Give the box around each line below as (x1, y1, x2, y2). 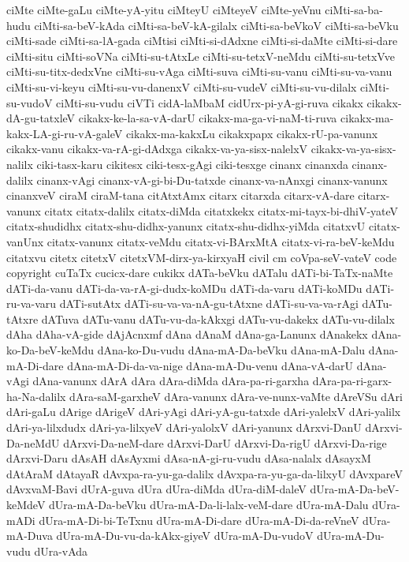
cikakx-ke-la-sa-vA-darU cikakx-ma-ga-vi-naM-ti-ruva (78, 110, 337, 126)
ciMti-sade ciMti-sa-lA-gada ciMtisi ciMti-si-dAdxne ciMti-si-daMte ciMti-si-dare (6, 32, 398, 49)
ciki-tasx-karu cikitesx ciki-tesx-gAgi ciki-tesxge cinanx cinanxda (36, 155, 348, 172)
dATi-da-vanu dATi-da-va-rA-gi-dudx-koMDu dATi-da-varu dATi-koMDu (6, 279, 363, 296)
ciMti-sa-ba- (325, 2, 383, 17)
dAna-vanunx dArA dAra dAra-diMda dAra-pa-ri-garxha (32, 373, 310, 389)
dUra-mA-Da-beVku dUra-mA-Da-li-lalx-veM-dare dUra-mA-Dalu (49, 496, 369, 512)
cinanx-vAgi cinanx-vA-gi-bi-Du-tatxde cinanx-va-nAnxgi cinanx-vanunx (36, 171, 388, 188)
